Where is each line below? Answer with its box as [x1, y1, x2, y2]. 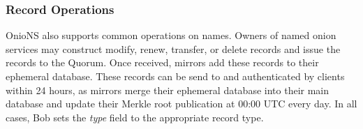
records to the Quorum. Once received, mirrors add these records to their [6, 55, 319, 70]
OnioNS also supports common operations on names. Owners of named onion [6, 28, 336, 43]
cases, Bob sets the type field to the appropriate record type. [6, 109, 264, 124]
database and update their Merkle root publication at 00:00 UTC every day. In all [6, 96, 357, 111]
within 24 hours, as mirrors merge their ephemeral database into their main [6, 82, 329, 97]
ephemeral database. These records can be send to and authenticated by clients [6, 69, 345, 83]
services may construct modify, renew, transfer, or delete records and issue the [6, 41, 341, 56]
